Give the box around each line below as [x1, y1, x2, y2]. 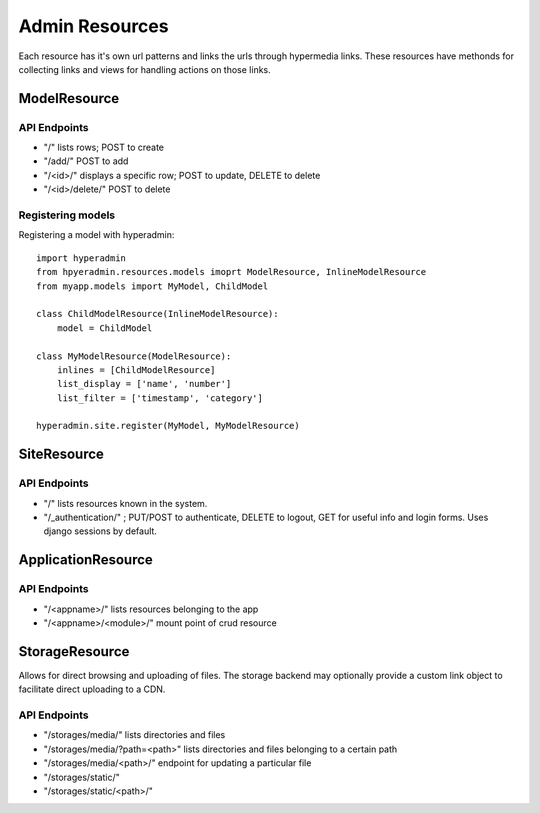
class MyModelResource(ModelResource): [36, 350, 232, 362]
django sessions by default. [43, 525, 157, 537]
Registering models [18, 208, 115, 222]
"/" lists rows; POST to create [43, 141, 165, 154]
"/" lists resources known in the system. [43, 497, 208, 509]
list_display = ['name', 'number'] [56, 378, 232, 390]
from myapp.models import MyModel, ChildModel [36, 280, 269, 292]
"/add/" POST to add [43, 155, 129, 167]
